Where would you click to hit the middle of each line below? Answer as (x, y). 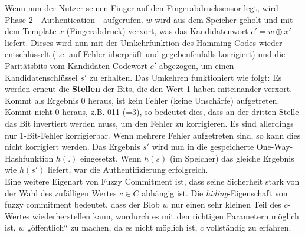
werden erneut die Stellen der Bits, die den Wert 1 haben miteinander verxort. (149, 89)
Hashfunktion (29, 158)
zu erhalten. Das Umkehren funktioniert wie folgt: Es (186, 77)
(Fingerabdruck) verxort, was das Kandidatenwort (157, 31)
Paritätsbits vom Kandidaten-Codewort (76, 65)
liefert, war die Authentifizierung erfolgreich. (128, 169)
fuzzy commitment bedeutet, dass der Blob (82, 204)
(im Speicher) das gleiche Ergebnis (232, 158)
